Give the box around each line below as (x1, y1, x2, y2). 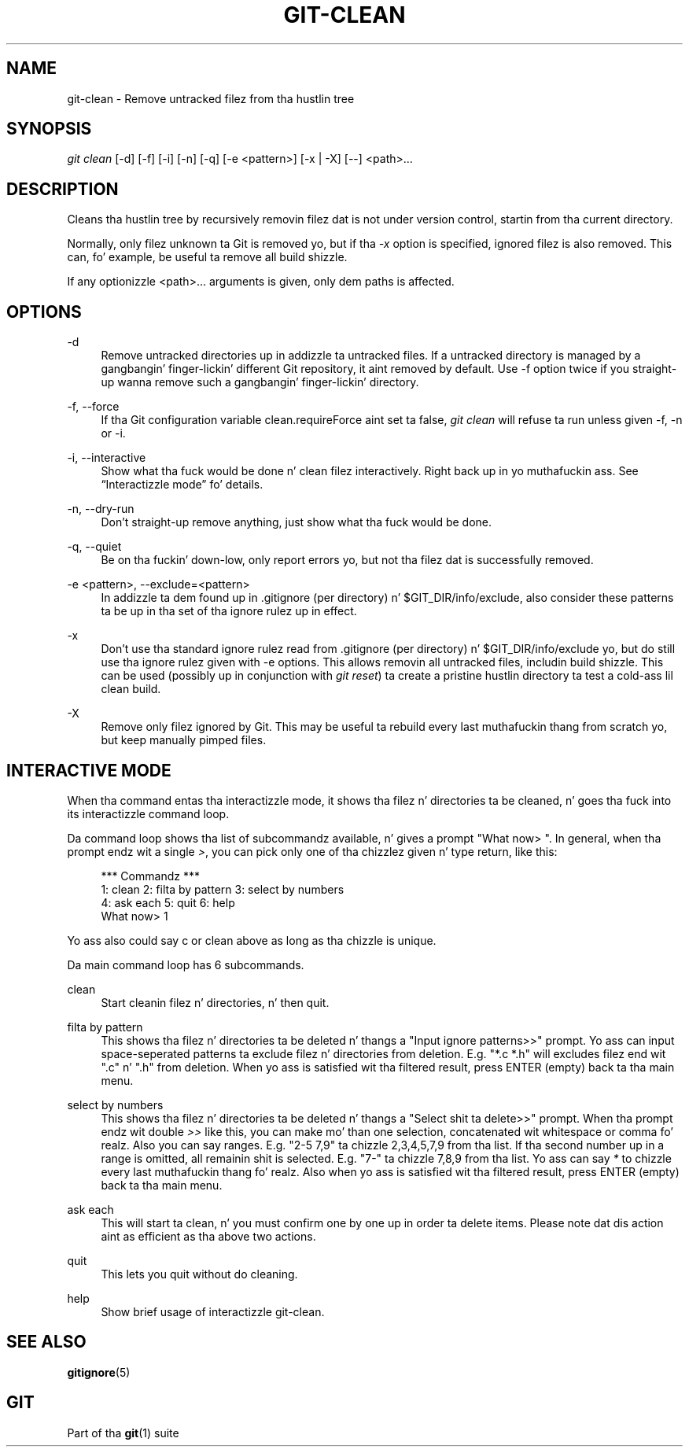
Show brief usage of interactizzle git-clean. (101, 1304, 325, 1318)
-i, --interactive (67, 451, 146, 465)
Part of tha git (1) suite (67, 1425, 179, 1440)
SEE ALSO (6, 1332, 87, 1352)
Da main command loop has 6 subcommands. (67, 957, 304, 972)
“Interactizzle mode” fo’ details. (101, 478, 263, 492)
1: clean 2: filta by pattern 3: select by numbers (101, 882, 344, 896)
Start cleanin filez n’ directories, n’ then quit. (101, 995, 330, 1009)
